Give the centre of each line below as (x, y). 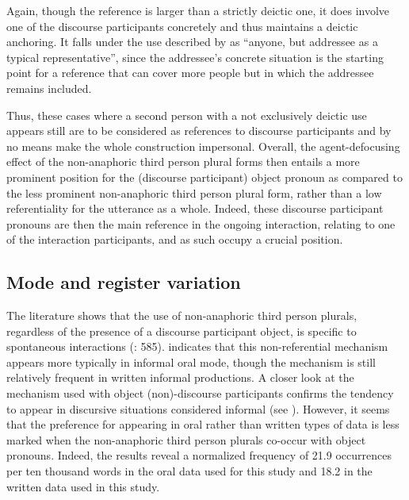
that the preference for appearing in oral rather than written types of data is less (203, 424)
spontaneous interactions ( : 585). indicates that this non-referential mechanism (197, 346)
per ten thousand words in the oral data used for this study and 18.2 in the (189, 471)
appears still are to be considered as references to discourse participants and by (199, 131)
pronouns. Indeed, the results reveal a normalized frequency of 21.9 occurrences (199, 455)
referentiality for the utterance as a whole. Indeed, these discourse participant (195, 208)
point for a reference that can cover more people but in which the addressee (190, 73)
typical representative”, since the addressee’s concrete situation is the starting (195, 57)
